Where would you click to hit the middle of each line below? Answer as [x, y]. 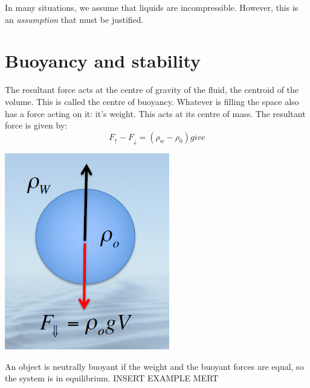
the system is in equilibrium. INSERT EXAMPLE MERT [112, 378]
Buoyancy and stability [103, 61]
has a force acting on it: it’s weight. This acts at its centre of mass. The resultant [155, 113]
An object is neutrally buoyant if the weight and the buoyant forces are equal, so [154, 366]
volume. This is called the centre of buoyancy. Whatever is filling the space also [152, 101]
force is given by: [36, 125]
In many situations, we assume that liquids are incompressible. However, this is [152, 7]
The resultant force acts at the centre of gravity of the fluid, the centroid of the [152, 90]
